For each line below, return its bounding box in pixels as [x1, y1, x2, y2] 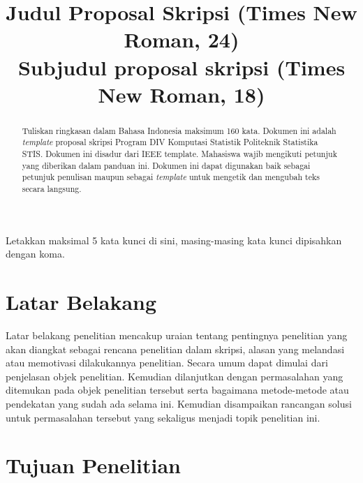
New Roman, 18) [98, 80, 265, 108]
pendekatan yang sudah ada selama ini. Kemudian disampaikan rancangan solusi [6, 396, 352, 410]
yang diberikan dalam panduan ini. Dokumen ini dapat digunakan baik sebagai [22, 159, 311, 171]
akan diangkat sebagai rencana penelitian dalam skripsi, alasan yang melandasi [6, 341, 345, 356]
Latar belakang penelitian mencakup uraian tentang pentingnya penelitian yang [6, 327, 348, 342]
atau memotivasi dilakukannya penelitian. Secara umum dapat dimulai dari [6, 355, 328, 370]
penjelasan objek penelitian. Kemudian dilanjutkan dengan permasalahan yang [6, 369, 343, 383]
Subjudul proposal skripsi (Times [17, 52, 346, 81]
